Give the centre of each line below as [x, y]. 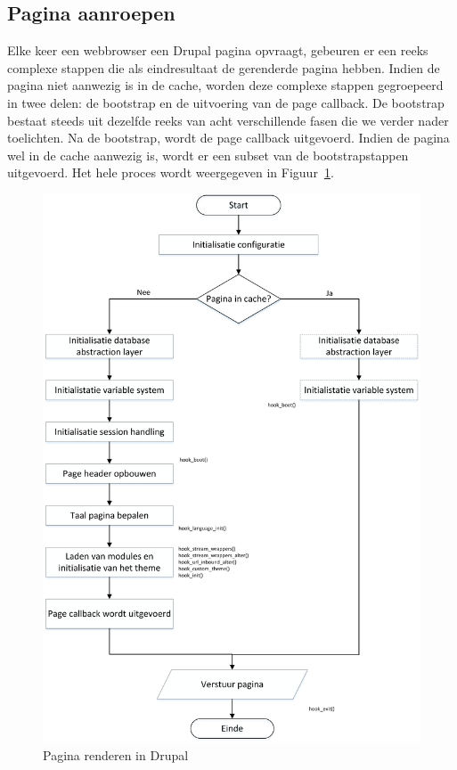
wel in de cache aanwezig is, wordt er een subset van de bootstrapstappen [208, 155]
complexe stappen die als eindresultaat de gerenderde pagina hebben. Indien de [224, 67]
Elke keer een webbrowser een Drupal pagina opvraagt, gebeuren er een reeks [218, 50]
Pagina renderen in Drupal [116, 754]
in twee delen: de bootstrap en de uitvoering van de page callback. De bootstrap [226, 102]
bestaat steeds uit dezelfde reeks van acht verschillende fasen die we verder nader [228, 120]
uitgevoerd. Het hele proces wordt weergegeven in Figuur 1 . [171, 172]
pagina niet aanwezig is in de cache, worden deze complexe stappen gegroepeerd [225, 85]
